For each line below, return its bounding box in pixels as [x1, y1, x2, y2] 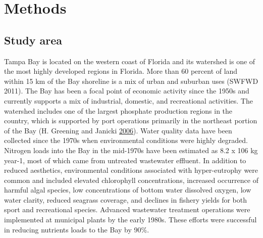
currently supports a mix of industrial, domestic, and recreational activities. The [4, 95, 253, 106]
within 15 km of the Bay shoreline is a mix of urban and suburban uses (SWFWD [4, 75, 258, 86]
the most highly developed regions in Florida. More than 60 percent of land [4, 66, 238, 76]
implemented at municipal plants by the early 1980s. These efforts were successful [4, 214, 257, 225]
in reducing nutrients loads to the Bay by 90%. [4, 224, 149, 234]
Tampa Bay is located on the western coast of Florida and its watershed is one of [4, 56, 255, 66]
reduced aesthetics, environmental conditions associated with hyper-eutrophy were [4, 165, 258, 175]
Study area [4, 32, 62, 47]
